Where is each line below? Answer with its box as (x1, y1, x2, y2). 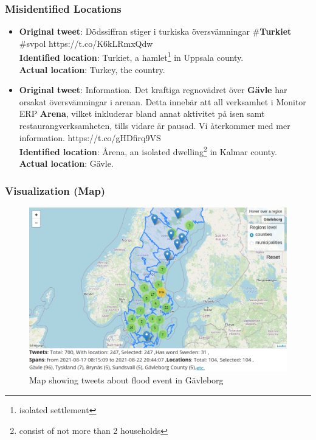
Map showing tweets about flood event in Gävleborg (29, 374, 224, 386)
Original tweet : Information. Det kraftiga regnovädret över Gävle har (19, 83, 287, 96)
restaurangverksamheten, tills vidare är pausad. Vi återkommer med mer (19, 119, 290, 132)
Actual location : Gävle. (19, 157, 114, 170)
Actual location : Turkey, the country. (19, 63, 165, 75)
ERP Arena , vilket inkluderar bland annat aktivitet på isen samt (19, 107, 265, 120)
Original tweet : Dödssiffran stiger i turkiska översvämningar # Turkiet (19, 25, 292, 38)
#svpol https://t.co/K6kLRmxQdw (19, 37, 153, 49)
